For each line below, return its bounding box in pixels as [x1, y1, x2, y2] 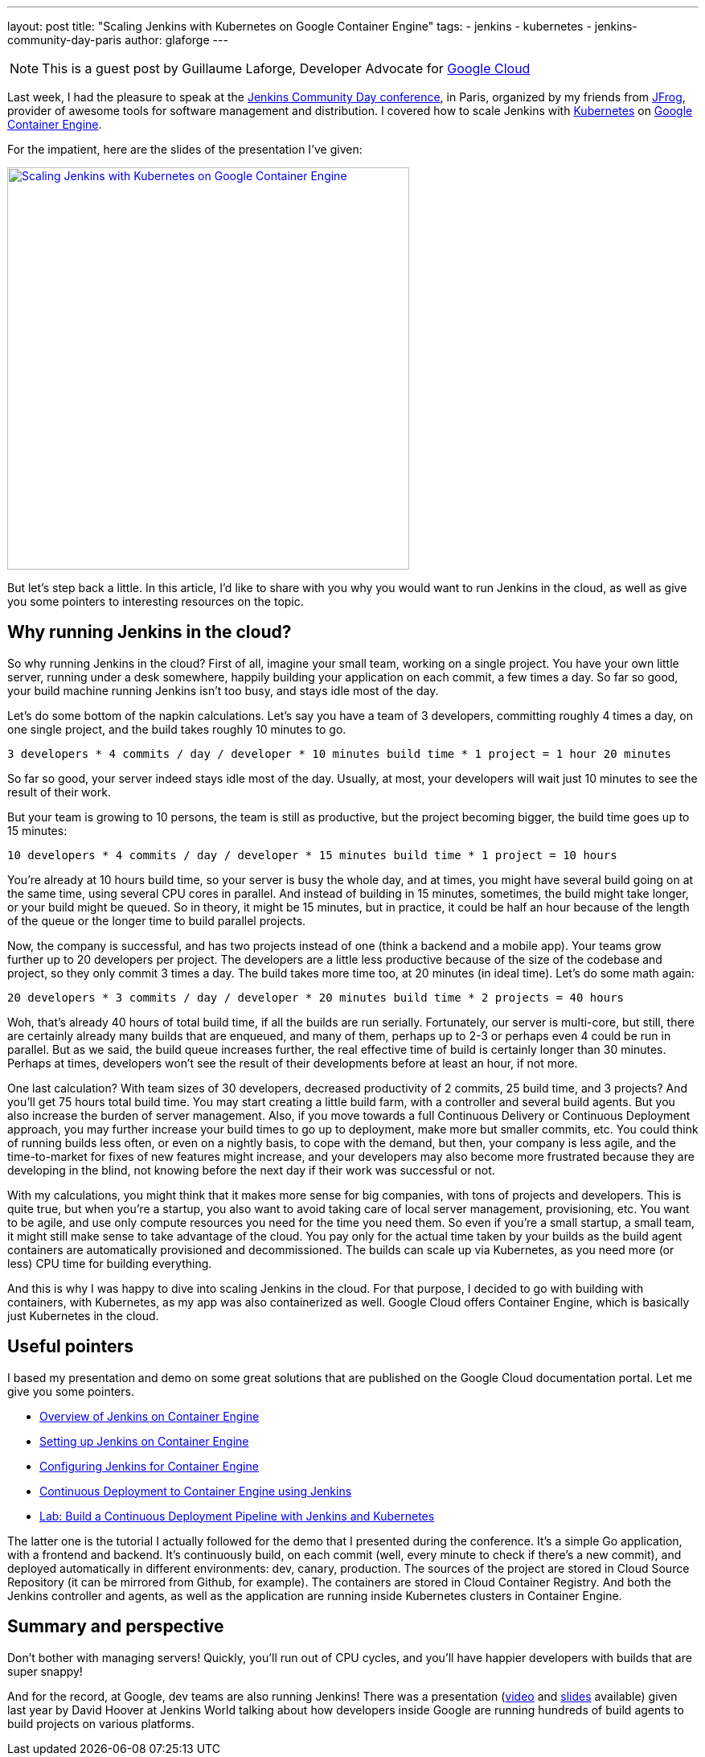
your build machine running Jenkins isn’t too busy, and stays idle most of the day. [7, 683, 439, 697]
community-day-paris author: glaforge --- [7, 33, 228, 47]
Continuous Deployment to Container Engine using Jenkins [39, 1483, 352, 1498]
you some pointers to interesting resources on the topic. [7, 595, 304, 608]
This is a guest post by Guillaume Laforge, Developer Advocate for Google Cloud [42, 60, 531, 76]
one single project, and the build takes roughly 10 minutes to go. [7, 722, 346, 736]
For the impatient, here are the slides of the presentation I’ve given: [7, 142, 363, 156]
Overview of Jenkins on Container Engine [39, 1409, 260, 1423]
